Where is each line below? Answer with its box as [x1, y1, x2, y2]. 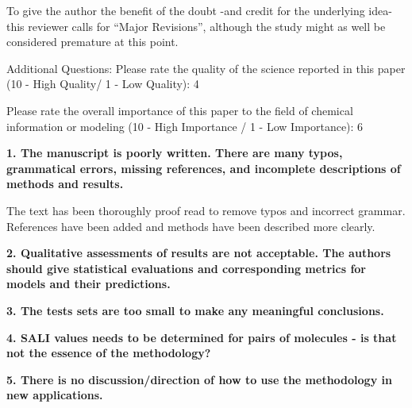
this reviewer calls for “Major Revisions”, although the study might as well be [6, 17, 386, 34]
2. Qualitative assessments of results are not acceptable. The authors [6, 244, 391, 261]
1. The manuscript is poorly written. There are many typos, [6, 144, 343, 161]
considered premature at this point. [6, 33, 179, 50]
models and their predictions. [6, 275, 171, 292]
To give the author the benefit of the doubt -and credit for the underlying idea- [6, 2, 392, 18]
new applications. [6, 387, 103, 403]
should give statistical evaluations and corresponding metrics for [6, 260, 366, 276]
